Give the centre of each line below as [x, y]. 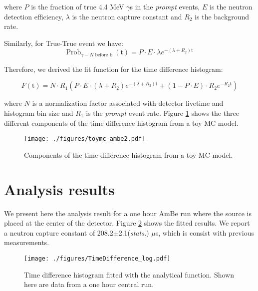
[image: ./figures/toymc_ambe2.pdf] [85, 139]
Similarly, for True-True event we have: [64, 43]
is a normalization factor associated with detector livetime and [128, 103]
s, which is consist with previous [205, 232]
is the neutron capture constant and [127, 16]
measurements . [27, 242]
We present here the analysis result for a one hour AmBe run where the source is [128, 213]
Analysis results [59, 189]
